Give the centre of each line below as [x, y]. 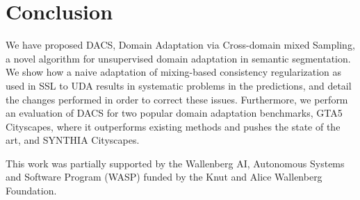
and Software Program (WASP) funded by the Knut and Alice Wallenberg [164, 177]
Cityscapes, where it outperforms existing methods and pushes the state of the [173, 126]
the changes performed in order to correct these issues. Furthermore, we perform [177, 99]
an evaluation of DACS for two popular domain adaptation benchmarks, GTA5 [174, 113]
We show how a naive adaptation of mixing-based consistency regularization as [174, 72]
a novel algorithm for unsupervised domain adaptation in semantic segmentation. [178, 58]
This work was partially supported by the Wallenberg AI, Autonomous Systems [175, 163]
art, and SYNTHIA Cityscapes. [73, 140]
